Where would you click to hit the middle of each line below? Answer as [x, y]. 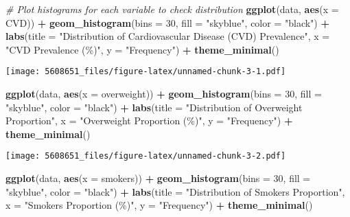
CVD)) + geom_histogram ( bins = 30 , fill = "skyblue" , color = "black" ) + [167, 22]
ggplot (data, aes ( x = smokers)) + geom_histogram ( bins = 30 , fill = [158, 178]
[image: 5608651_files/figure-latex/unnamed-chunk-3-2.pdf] [146, 156]
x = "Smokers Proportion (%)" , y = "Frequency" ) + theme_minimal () [159, 205]
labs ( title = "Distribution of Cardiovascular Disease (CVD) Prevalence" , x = [168, 36]
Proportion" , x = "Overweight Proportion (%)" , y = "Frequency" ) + [149, 121]
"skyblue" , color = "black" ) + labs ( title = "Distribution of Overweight [154, 107]
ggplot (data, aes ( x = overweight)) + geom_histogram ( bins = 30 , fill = [164, 94]
